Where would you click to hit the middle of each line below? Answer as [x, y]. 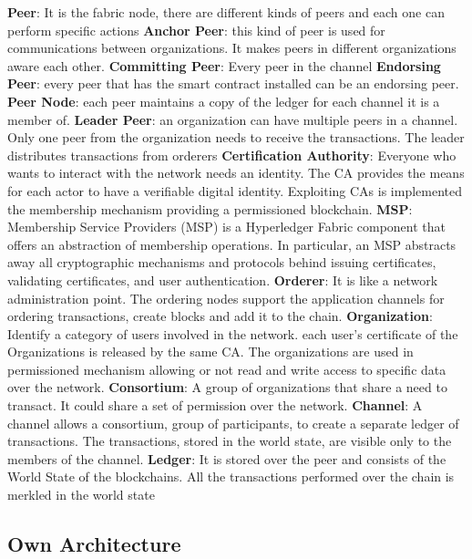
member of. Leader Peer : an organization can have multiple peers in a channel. [233, 119]
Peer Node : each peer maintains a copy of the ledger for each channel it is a [224, 101]
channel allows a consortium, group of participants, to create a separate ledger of [233, 423]
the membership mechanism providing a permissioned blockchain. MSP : [210, 208]
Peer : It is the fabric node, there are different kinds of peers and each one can [226, 12]
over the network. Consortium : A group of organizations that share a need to [227, 387]
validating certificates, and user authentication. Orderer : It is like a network [223, 279]
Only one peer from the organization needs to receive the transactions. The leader [236, 137]
